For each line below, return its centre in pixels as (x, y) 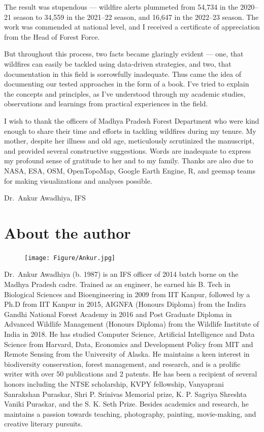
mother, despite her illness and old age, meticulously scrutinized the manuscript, (129, 141)
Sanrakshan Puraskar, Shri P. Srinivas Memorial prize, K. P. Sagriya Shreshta (125, 394)
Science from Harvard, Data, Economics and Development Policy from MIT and (129, 344)
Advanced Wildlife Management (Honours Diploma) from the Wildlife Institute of (132, 324)
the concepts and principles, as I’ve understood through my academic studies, (125, 93)
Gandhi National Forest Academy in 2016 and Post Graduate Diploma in (118, 314)
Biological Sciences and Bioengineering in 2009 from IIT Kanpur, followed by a (127, 294)
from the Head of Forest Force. (52, 36)
